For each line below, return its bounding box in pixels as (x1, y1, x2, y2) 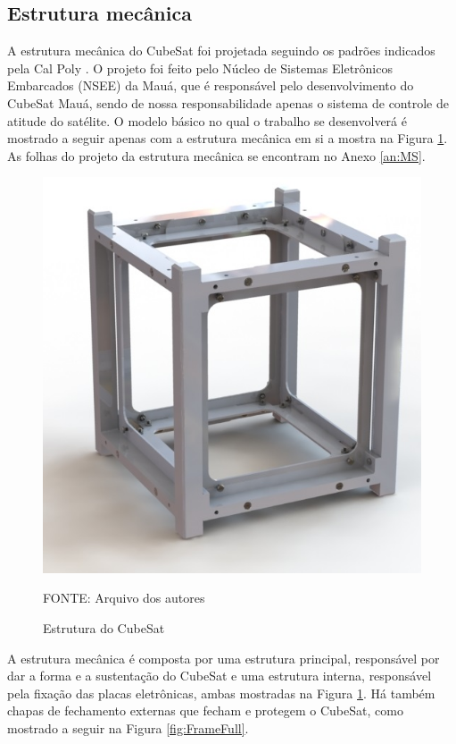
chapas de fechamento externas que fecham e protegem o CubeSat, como (7, 701, 403, 720)
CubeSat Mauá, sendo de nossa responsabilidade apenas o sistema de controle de (7, 93, 449, 112)
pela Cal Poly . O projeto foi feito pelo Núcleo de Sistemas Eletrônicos (7, 58, 393, 77)
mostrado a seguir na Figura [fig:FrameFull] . (7, 718, 249, 737)
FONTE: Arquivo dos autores (43, 588, 205, 607)
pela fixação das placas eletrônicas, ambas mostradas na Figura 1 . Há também (7, 683, 435, 702)
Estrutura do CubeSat (43, 619, 165, 638)
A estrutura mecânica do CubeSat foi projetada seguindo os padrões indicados (7, 41, 435, 60)
